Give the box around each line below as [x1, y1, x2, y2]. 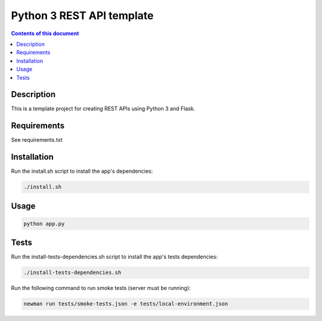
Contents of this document [11, 30, 79, 37]
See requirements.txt [11, 136, 63, 144]
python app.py [23, 220, 65, 227]
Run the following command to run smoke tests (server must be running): [11, 285, 191, 292]
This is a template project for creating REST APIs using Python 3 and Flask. [11, 105, 196, 113]
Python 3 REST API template [11, 9, 154, 22]
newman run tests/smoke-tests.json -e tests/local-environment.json [23, 301, 228, 307]
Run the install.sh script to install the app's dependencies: [11, 167, 153, 175]
